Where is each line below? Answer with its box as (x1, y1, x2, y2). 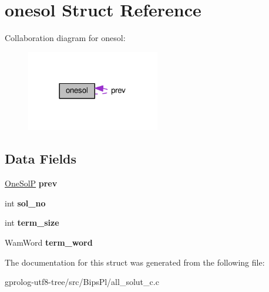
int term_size (5, 216, 59, 229)
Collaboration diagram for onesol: (5, 32, 126, 44)
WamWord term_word (5, 236, 93, 248)
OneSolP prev (5, 177, 58, 189)
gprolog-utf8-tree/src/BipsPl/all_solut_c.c (5, 276, 159, 288)
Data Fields (5, 150, 77, 168)
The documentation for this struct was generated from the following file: (5, 256, 265, 268)
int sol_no (5, 196, 46, 209)
